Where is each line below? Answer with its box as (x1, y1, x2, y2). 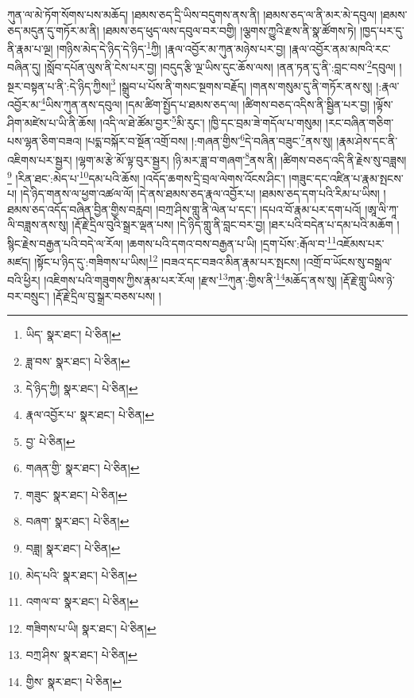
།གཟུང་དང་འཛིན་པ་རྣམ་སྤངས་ (288, 169, 404, 186)
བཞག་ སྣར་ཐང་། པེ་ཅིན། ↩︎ (25, 513, 130, 529)
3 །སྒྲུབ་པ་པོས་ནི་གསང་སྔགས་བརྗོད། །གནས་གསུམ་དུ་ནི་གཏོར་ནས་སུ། (110, 75, 373, 94)
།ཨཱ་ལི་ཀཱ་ (365, 200, 399, 217)
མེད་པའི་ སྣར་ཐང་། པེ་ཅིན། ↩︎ (25, 566, 137, 583)
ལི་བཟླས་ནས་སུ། (7, 216, 68, 233)
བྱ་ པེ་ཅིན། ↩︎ (25, 432, 75, 449)
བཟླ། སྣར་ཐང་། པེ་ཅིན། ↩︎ (25, 540, 121, 556)
